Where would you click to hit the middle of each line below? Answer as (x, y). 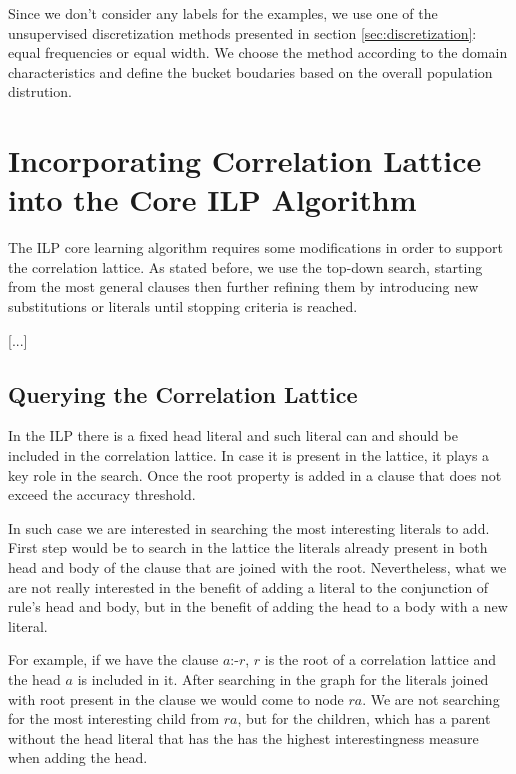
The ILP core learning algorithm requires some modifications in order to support (255, 247)
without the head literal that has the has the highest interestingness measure (243, 737)
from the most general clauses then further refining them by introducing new (243, 286)
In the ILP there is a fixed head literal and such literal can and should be (233, 435)
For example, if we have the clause (113, 659)
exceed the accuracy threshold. (102, 494)
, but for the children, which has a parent (364, 718)
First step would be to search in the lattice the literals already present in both (248, 547)
